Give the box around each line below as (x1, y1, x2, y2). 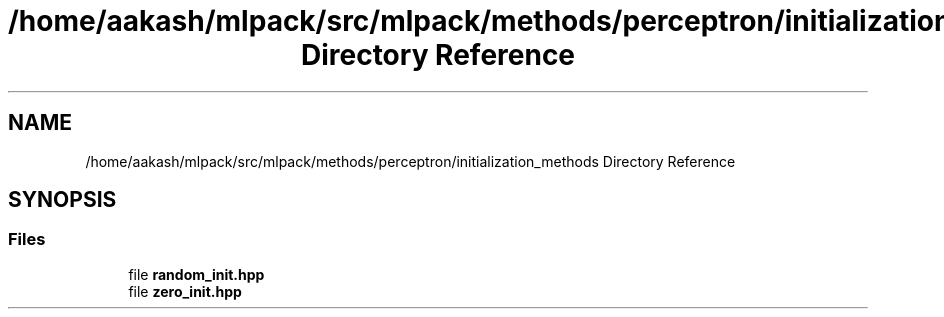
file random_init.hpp (128, 265, 265, 283)
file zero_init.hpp (128, 282, 242, 300)
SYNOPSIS (8, 187, 117, 213)
